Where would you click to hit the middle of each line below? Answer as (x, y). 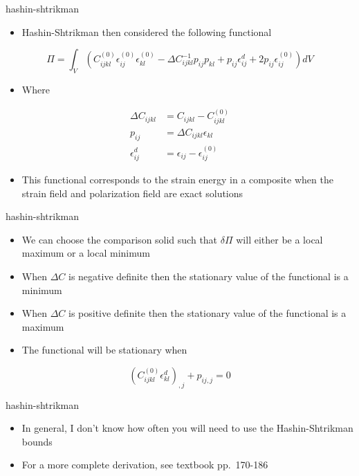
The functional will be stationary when (104, 350)
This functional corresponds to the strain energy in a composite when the (177, 179)
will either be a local (279, 239)
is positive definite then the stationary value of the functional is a (207, 313)
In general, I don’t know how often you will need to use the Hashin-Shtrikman (187, 428)
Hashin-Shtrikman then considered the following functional (147, 31)
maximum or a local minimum (86, 253)
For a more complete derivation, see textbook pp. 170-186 (145, 465)
